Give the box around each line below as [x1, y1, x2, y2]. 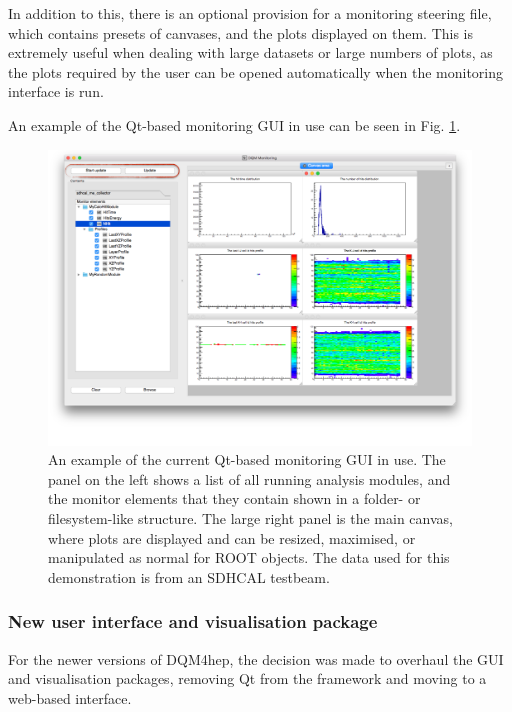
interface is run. [8, 81, 104, 102]
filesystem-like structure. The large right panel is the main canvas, [48, 507, 453, 528]
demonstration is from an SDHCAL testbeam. [48, 566, 330, 587]
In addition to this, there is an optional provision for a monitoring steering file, [8, 3, 492, 23]
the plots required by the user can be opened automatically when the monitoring [8, 61, 503, 82]
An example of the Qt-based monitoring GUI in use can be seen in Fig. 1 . [8, 114, 461, 135]
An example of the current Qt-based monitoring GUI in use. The [48, 449, 446, 470]
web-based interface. [8, 687, 132, 708]
